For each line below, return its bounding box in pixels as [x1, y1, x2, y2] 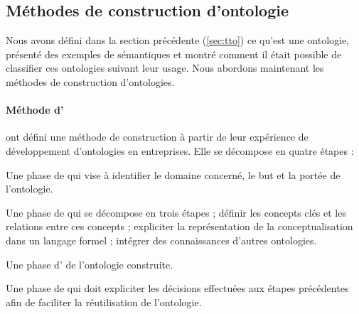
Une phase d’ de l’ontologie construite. [6, 256, 173, 271]
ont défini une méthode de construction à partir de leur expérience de [6, 129, 309, 144]
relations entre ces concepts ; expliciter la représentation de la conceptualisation [6, 219, 353, 234]
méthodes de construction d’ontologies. [6, 74, 175, 89]
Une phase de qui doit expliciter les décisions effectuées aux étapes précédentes [6, 281, 349, 296]
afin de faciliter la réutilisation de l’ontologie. [6, 294, 202, 309]
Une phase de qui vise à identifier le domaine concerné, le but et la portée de [6, 167, 341, 182]
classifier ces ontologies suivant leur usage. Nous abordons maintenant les [6, 60, 324, 75]
